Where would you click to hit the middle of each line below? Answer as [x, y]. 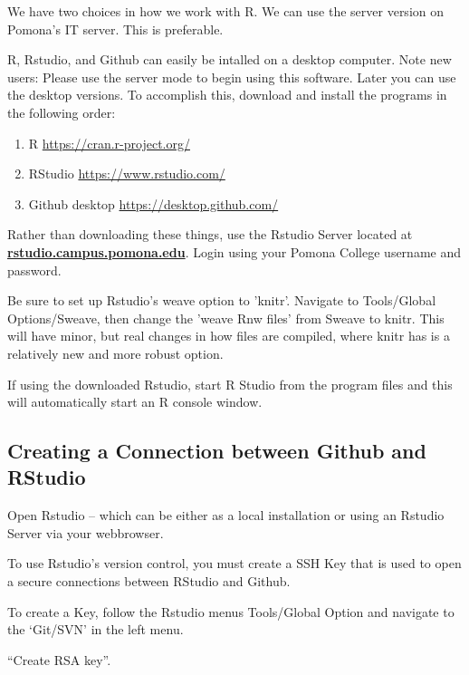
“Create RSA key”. [59, 659]
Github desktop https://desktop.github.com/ [153, 203]
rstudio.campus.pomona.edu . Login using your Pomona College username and [234, 251]
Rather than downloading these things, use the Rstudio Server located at [210, 234]
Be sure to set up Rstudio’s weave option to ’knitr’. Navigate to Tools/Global [222, 300]
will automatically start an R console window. [135, 402]
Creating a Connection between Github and [217, 451]
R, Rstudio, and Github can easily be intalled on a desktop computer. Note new [230, 59]
